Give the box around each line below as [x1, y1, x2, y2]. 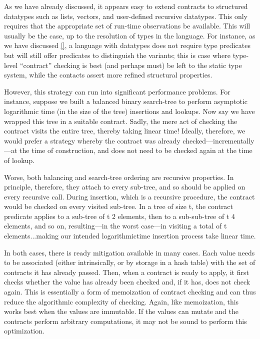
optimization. [4, 325, 44, 336]
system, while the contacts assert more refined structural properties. [4, 69, 212, 80]
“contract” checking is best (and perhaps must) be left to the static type [19, 59, 242, 70]
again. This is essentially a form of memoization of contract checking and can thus [4, 286, 256, 297]
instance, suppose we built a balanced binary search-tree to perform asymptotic [4, 96, 248, 106]
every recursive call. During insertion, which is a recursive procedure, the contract [4, 191, 255, 201]
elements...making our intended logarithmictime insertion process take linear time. [4, 230, 256, 241]
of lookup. [4, 154, 35, 165]
